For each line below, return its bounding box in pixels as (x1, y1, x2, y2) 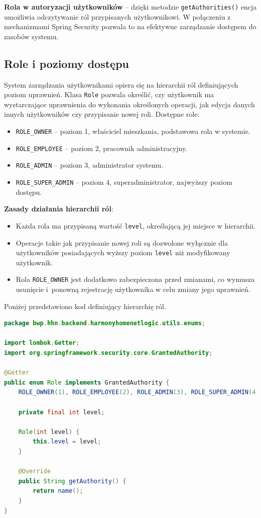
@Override (18, 468, 51, 475)
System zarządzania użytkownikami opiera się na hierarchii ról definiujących (4, 79, 238, 90)
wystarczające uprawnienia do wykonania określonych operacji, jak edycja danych (4, 99, 255, 109)
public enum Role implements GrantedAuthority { (4, 379, 170, 386)
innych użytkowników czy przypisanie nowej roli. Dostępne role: (4, 109, 200, 119)
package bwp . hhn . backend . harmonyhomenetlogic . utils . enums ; (4, 320, 206, 327)
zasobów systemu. (4, 31, 59, 41)
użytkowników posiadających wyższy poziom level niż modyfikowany (16, 247, 230, 258)
